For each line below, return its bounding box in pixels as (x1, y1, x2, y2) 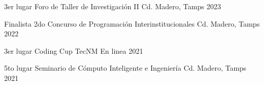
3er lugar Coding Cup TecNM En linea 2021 (4, 45, 143, 56)
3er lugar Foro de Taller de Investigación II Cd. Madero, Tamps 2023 (4, 1, 221, 11)
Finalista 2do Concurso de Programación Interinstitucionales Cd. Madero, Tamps (4, 18, 260, 29)
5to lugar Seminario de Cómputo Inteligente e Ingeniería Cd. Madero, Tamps (4, 62, 247, 73)
